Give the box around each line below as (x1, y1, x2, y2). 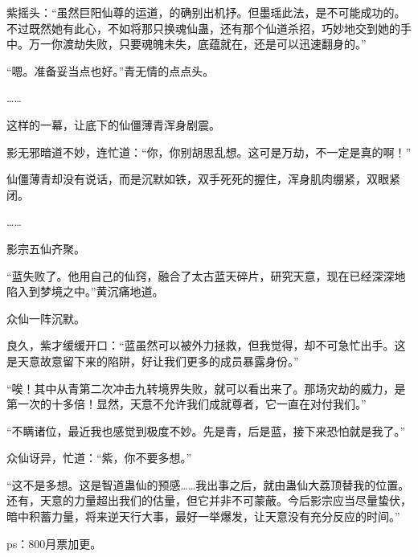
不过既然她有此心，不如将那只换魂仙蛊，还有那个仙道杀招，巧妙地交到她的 (6, 19, 400, 36)
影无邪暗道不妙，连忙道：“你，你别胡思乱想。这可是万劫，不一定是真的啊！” (6, 143, 412, 160)
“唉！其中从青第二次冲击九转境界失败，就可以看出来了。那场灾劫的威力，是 (6, 379, 406, 396)
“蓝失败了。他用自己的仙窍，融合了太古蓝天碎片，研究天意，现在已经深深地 (6, 267, 406, 284)
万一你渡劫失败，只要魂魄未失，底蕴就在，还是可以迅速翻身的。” (28, 35, 367, 52)
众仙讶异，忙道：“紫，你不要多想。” (6, 449, 192, 466)
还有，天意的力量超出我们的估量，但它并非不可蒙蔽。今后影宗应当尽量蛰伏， (6, 492, 412, 509)
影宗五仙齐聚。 (6, 240, 85, 256)
